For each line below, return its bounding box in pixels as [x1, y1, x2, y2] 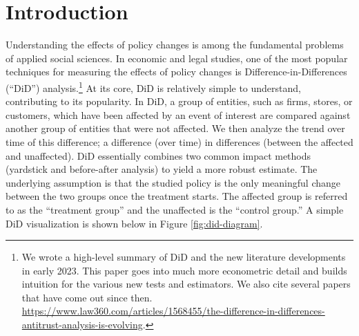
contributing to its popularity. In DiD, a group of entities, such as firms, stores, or [6, 94, 353, 109]
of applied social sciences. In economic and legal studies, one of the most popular [6, 50, 348, 65]
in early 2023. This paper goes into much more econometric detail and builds [21, 263, 347, 277]
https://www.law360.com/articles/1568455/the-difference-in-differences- [21, 304, 325, 318]
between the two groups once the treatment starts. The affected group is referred [6, 189, 348, 203]
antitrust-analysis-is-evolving [21, 317, 143, 332]
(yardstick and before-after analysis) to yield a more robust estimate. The [6, 162, 318, 176]
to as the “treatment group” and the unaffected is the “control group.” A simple [6, 202, 344, 216]
